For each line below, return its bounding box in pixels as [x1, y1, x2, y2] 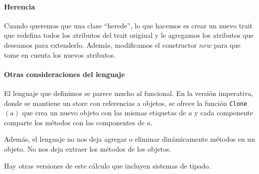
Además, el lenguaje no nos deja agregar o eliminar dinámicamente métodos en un [4, 134, 255, 144]
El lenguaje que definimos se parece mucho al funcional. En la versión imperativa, [4, 87, 254, 98]
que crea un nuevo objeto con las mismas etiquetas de [22, 107, 186, 118]
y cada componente [194, 107, 254, 118]
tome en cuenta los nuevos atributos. [4, 49, 116, 60]
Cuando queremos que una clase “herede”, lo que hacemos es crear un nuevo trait [4, 20, 253, 30]
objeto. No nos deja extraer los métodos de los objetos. [4, 144, 171, 154]
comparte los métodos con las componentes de [4, 117, 145, 127]
